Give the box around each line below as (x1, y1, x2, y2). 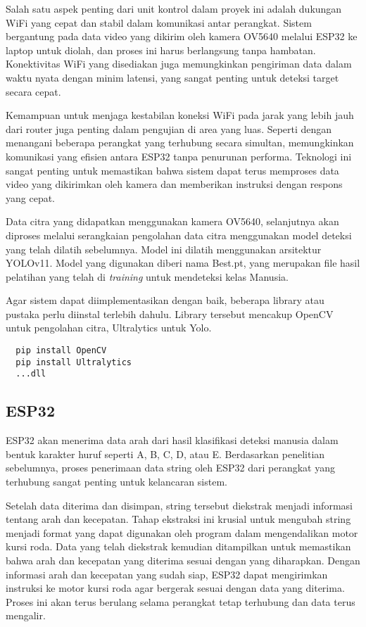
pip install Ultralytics (15, 357, 132, 367)
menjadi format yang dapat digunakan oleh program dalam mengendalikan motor (6, 525, 358, 540)
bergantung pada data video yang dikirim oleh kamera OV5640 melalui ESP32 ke (6, 29, 358, 44)
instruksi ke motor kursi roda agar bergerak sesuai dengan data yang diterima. (6, 581, 345, 595)
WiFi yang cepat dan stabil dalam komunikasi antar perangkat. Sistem (6, 15, 312, 30)
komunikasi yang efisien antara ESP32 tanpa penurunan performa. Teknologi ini (6, 148, 352, 163)
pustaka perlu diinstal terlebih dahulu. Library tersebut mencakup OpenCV (6, 306, 334, 321)
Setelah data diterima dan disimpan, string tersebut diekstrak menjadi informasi (6, 498, 353, 512)
